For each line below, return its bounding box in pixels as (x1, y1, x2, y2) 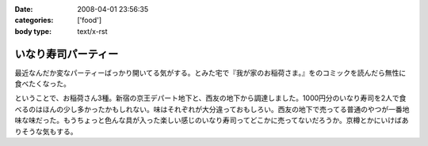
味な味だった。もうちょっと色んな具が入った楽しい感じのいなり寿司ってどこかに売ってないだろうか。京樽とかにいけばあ (14, 115, 409, 125)
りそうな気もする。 (14, 126, 78, 136)
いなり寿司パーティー (14, 47, 119, 61)
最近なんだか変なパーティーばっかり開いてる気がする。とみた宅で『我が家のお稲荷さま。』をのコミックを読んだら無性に (14, 68, 407, 77)
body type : (14, 26, 52, 36)
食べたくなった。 (14, 79, 71, 88)
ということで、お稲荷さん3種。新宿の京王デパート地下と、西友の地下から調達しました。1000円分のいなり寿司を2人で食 (14, 93, 407, 103)
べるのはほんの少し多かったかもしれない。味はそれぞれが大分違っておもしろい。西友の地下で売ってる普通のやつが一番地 (14, 104, 410, 114)
